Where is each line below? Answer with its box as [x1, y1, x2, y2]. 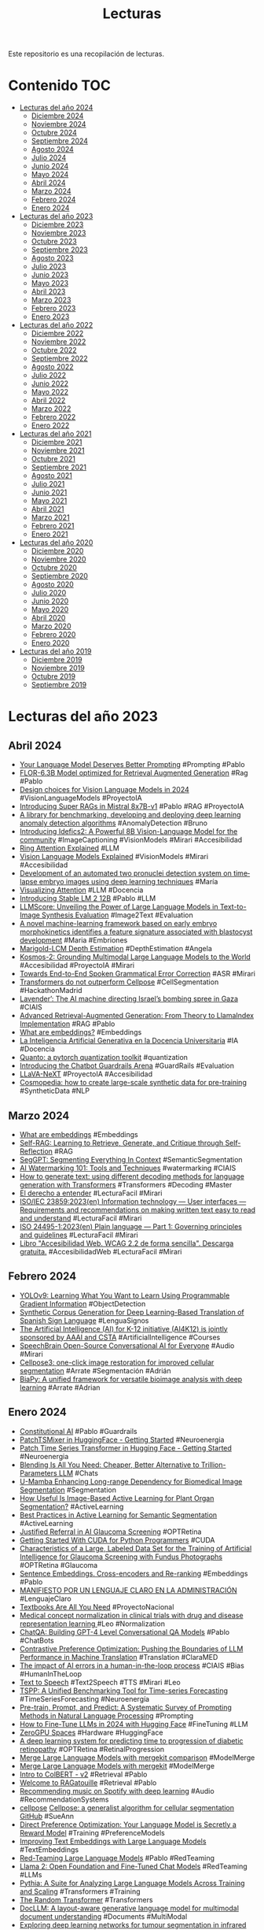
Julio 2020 [31, 588, 67, 598]
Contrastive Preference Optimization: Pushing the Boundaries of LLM [19, 1643, 244, 1654]
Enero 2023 [31, 312, 70, 321]
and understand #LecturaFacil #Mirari [19, 1213, 142, 1223]
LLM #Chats [58, 1468, 98, 1477]
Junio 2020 [31, 596, 69, 606]
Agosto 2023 [31, 254, 74, 263]
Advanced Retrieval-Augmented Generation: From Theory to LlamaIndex [19, 1011, 254, 1021]
